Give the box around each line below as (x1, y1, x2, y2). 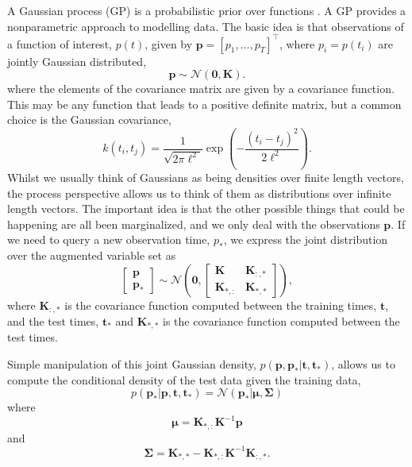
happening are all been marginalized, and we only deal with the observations (7, 215, 380, 232)
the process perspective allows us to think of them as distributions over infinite (7, 184, 391, 201)
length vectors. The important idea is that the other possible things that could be (7, 200, 405, 217)
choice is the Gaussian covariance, (7, 111, 171, 128)
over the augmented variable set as (7, 246, 176, 263)
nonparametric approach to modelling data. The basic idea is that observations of (7, 17, 404, 34)
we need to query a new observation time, (7, 231, 210, 248)
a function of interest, (7, 35, 112, 52)
